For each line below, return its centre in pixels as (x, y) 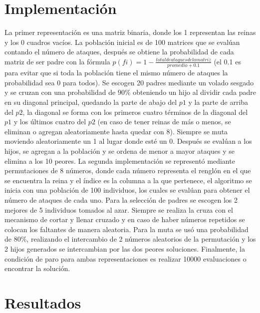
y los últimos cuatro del (50, 122)
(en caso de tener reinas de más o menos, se (164, 122)
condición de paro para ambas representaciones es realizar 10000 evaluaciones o (126, 258)
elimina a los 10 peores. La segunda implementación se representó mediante (120, 160)
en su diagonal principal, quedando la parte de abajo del (91, 102)
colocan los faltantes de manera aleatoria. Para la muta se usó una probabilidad (127, 229)
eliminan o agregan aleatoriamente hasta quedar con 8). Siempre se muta (116, 131)
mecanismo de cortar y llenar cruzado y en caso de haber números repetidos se (125, 219)
